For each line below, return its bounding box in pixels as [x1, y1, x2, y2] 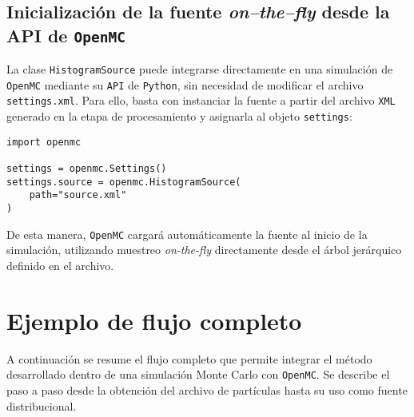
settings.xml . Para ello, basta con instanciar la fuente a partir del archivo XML [6, 92, 396, 109]
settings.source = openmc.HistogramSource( [6, 176, 241, 188]
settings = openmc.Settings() [6, 163, 167, 175]
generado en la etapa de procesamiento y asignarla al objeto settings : [6, 108, 352, 125]
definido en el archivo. [6, 256, 114, 273]
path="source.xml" [29, 189, 127, 201]
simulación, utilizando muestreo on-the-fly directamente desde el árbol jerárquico [6, 241, 402, 258]
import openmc [6, 136, 82, 148]
